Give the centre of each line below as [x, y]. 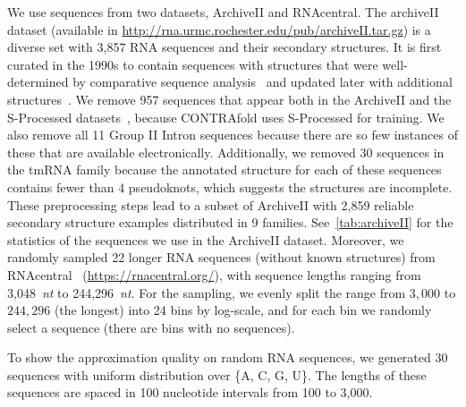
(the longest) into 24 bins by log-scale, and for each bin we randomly [243, 310]
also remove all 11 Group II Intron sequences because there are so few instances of [233, 135]
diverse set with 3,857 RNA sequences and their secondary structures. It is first [225, 47]
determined [38, 82]
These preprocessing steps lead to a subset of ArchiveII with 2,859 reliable [211, 204]
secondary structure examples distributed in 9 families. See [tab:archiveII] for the [230, 222]
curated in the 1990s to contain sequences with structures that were [193, 64]
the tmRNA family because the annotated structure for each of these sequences [225, 170]
